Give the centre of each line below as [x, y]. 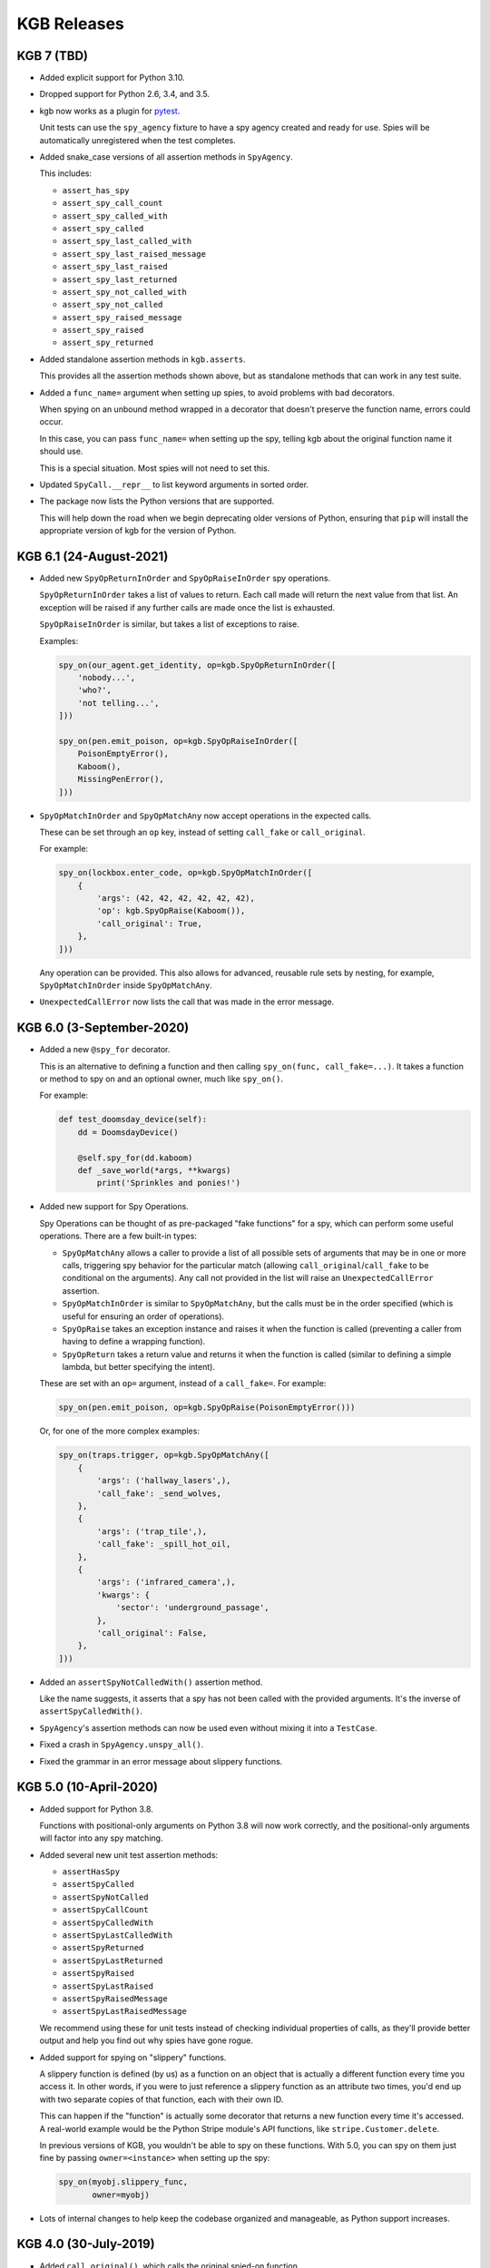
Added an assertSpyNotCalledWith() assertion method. [151, 1682]
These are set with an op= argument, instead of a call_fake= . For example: [183, 1383]
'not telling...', [118, 703]
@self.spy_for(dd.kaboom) [135, 1158]
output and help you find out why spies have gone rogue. [147, 2040]
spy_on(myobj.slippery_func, [123, 2182]
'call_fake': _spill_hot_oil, [164, 1544]
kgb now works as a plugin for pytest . [110, 111]
